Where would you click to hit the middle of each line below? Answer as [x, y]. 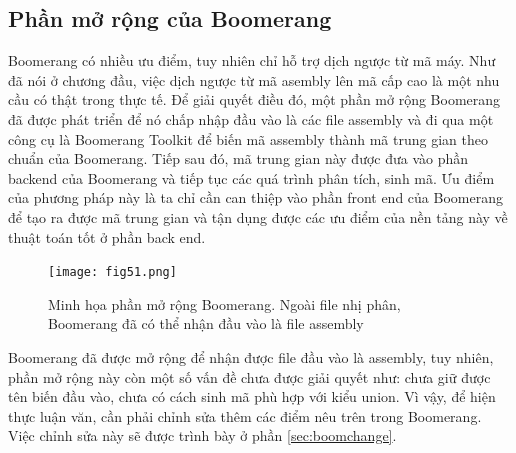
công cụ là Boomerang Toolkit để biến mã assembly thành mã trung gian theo [248, 138]
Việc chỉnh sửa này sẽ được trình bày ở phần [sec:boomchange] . [202, 435]
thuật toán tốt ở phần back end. [107, 236]
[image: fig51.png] [112, 272]
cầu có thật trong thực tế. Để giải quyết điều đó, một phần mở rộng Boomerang [254, 99]
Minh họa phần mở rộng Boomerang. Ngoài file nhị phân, [224, 303]
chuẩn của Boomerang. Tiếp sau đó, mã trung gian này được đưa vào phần [238, 158]
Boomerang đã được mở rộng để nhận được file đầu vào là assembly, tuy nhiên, [251, 356]
